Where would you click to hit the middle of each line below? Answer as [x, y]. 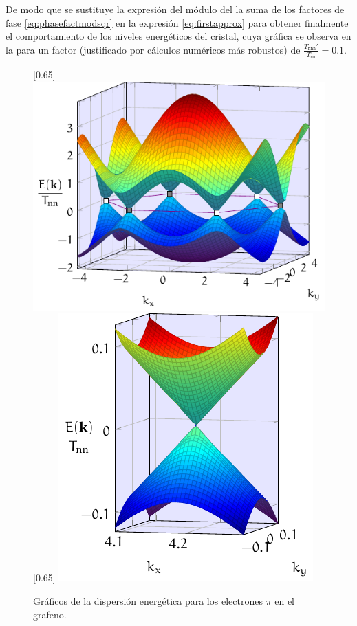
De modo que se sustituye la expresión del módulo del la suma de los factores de [175, 9]
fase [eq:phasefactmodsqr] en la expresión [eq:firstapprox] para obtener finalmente [177, 22]
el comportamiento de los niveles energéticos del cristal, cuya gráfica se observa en [178, 36]
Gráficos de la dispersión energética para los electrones [148, 600]
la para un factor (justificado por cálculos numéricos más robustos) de [153, 49]
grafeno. [50, 614]
